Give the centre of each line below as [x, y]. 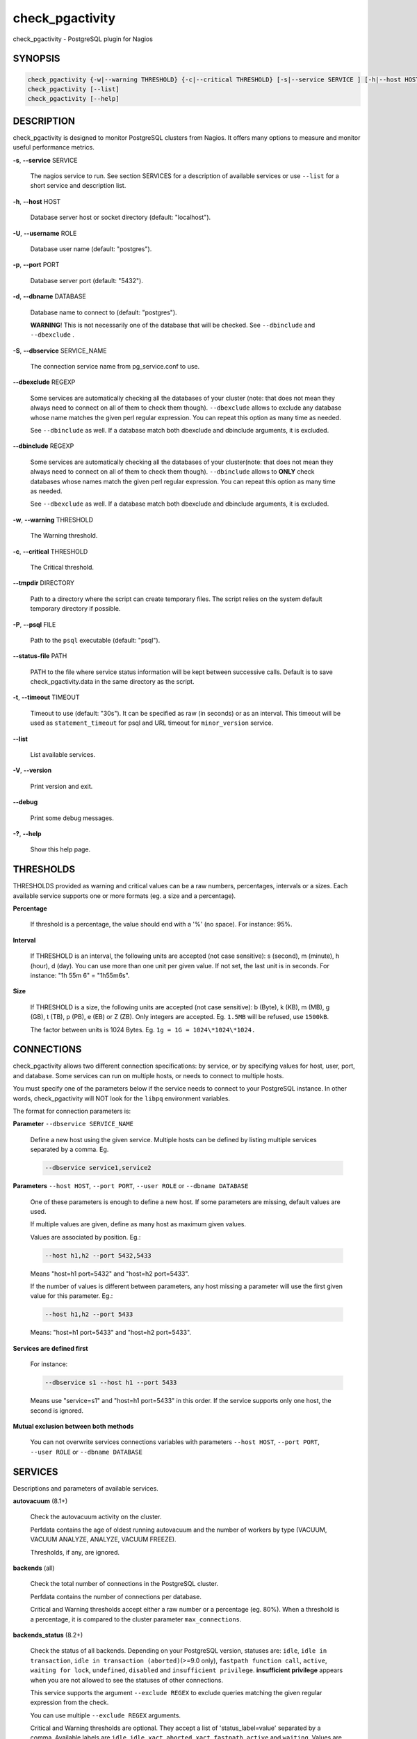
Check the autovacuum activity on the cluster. [96, 1517]
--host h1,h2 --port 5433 [89, 1314]
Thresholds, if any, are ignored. [75, 1552]
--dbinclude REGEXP [43, 446]
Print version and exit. [62, 786]
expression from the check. [69, 1702]
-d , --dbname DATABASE [49, 296]
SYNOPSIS [36, 59]
